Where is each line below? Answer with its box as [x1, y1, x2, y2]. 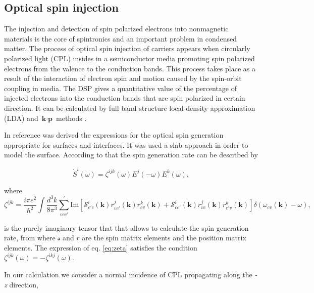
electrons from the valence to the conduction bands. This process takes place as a [4, 63, 255, 73]
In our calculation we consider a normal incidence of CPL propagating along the [4, 269, 252, 279]
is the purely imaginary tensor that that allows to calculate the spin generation [4, 222, 249, 233]
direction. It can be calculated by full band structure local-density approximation [4, 102, 255, 113]
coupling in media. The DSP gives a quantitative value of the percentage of [4, 82, 237, 93]
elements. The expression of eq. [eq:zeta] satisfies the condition [4, 242, 197, 253]
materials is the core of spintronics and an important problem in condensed [4, 33, 237, 44]
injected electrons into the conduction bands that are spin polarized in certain [4, 93, 245, 103]
